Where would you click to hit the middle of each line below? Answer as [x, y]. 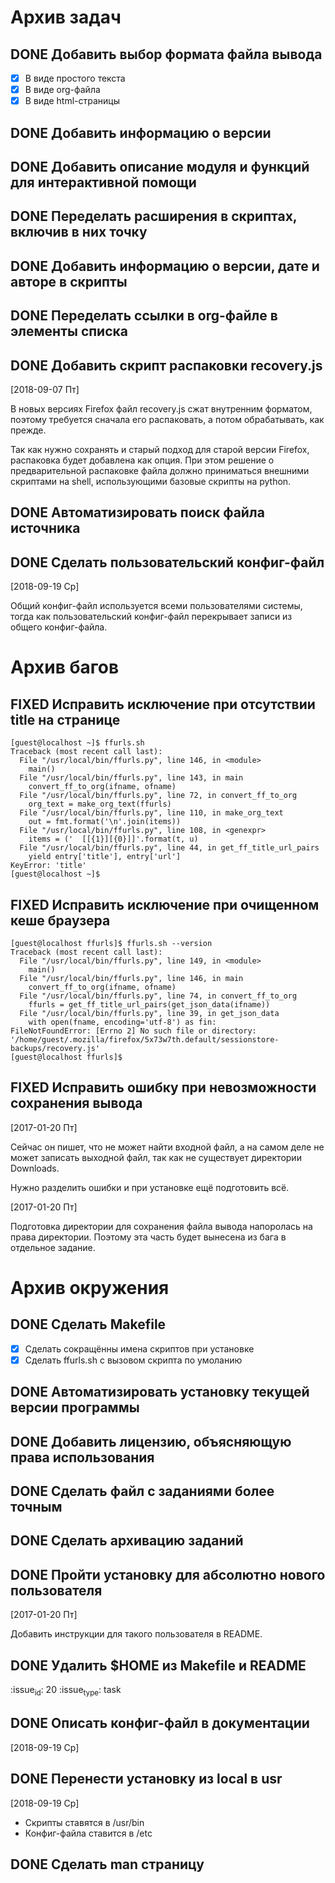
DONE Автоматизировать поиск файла [137, 512]
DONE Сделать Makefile [88, 1324]
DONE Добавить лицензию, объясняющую [151, 1441]
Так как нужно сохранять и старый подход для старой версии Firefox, [160, 449]
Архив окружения [90, 1287]
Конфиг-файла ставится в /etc [88, 1833]
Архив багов [65, 667]
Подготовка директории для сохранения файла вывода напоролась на [161, 1226]
